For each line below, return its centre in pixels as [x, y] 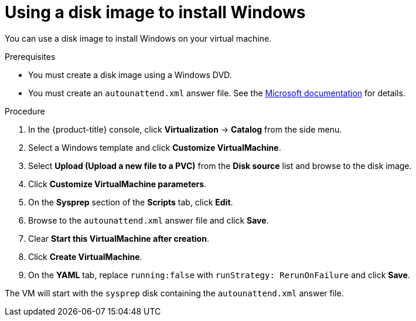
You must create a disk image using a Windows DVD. [130, 75]
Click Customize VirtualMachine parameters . [117, 184]
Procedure [25, 111]
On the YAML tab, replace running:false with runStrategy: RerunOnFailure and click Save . [219, 275]
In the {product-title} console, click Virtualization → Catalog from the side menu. [185, 129]
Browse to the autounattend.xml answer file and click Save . [149, 220]
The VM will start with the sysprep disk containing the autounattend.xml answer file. [174, 293]
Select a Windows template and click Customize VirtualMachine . [155, 147]
